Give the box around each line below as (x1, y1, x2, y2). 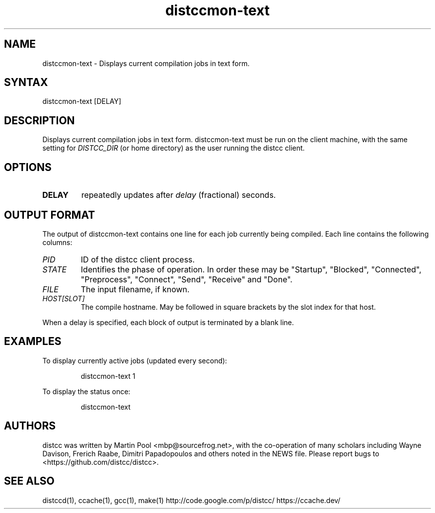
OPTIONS (4, 161, 52, 173)
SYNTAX (4, 76, 48, 89)
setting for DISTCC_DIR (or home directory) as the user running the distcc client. (42, 144, 305, 153)
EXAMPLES (4, 335, 62, 348)
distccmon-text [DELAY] (42, 97, 122, 106)
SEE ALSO (4, 475, 55, 488)
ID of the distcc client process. (80, 254, 195, 264)
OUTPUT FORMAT (4, 208, 95, 221)
